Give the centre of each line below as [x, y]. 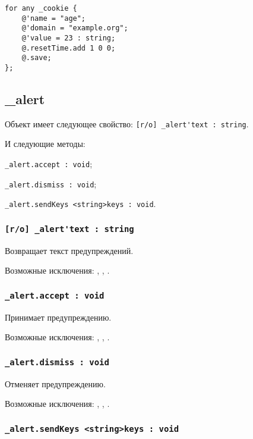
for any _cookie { [41, 8]
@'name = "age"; [54, 18]
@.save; [37, 58]
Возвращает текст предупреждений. [69, 250]
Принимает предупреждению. [58, 317]
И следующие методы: [45, 144]
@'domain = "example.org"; [75, 28]
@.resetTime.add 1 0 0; [69, 48]
